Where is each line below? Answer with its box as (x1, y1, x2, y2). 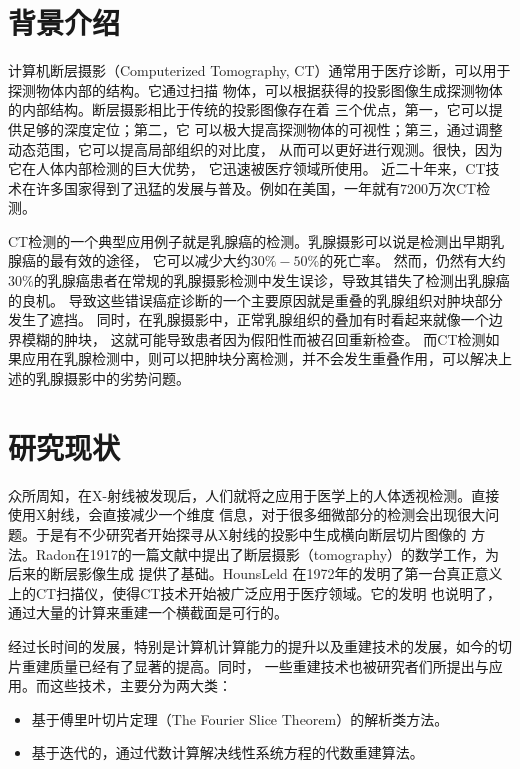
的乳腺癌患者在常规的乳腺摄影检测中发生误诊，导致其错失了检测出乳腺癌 (33, 270, 510, 291)
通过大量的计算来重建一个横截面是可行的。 (8, 602, 288, 623)
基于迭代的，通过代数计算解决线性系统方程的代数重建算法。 (31, 742, 424, 763)
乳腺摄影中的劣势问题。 (35, 368, 190, 389)
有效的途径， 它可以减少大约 (63, 250, 251, 271)
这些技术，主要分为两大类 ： (49, 675, 232, 696)
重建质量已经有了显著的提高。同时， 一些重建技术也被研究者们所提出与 (21, 655, 489, 676)
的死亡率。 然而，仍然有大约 (319, 250, 506, 271)
